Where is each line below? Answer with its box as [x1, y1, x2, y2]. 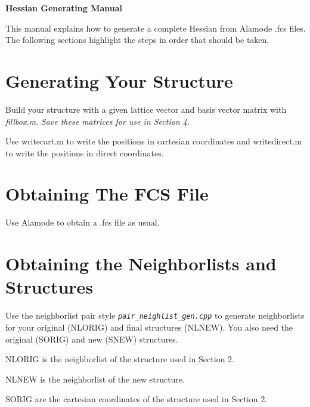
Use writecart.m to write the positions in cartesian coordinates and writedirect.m [5, 135, 302, 147]
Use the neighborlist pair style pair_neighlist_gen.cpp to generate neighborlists [5, 309, 305, 322]
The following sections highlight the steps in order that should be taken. [5, 33, 269, 46]
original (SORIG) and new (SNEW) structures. [5, 332, 178, 345]
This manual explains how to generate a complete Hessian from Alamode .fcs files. [5, 21, 306, 34]
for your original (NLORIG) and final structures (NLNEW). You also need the [5, 320, 293, 333]
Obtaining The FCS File [5, 181, 209, 206]
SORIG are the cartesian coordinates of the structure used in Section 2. [5, 393, 268, 405]
